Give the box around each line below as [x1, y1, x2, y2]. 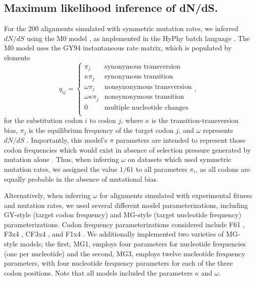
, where [121, 115, 143, 125]
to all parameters [136, 163, 187, 174]
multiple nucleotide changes [104, 104, 188, 111]
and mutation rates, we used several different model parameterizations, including [4, 200, 248, 210]
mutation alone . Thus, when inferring [4, 154, 119, 164]
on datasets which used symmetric [128, 154, 231, 164]
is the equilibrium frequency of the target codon [29, 124, 174, 135]
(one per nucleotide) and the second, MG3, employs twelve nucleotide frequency [4, 248, 246, 258]
